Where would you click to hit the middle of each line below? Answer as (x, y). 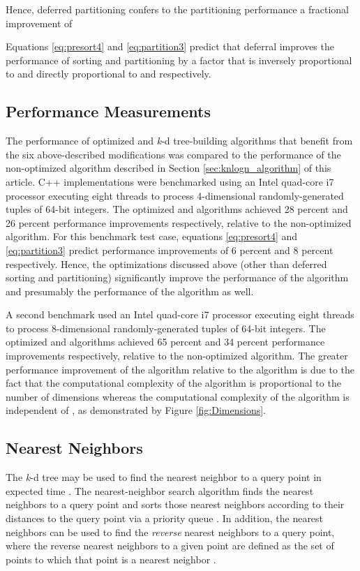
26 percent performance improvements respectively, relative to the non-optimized (179, 222)
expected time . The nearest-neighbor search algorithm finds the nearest (160, 490)
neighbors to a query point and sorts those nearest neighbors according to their (175, 504)
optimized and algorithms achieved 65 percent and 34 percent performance (165, 342)
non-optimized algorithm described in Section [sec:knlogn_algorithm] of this (168, 168)
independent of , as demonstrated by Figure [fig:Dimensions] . (136, 410)
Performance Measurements (108, 111)
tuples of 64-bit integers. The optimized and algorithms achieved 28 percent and (177, 209)
